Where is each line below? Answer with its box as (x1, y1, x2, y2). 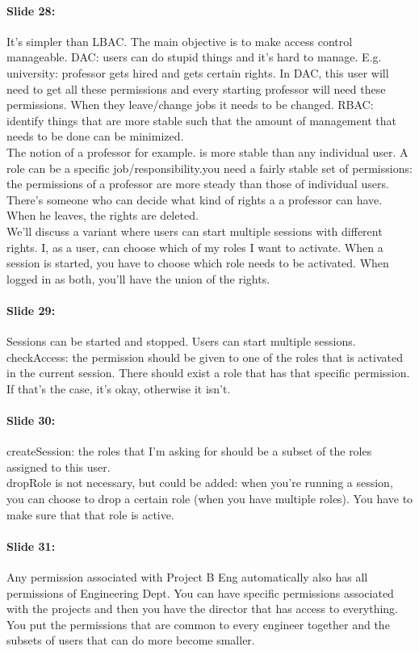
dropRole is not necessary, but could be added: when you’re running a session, (6, 474, 393, 491)
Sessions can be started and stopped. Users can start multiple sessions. (6, 333, 356, 350)
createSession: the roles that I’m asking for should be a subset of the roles (6, 443, 372, 460)
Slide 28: (6, 2, 56, 19)
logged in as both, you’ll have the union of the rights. (6, 270, 270, 287)
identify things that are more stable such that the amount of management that (6, 111, 396, 128)
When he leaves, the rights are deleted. (6, 207, 199, 224)
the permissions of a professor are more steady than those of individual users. (6, 175, 389, 192)
